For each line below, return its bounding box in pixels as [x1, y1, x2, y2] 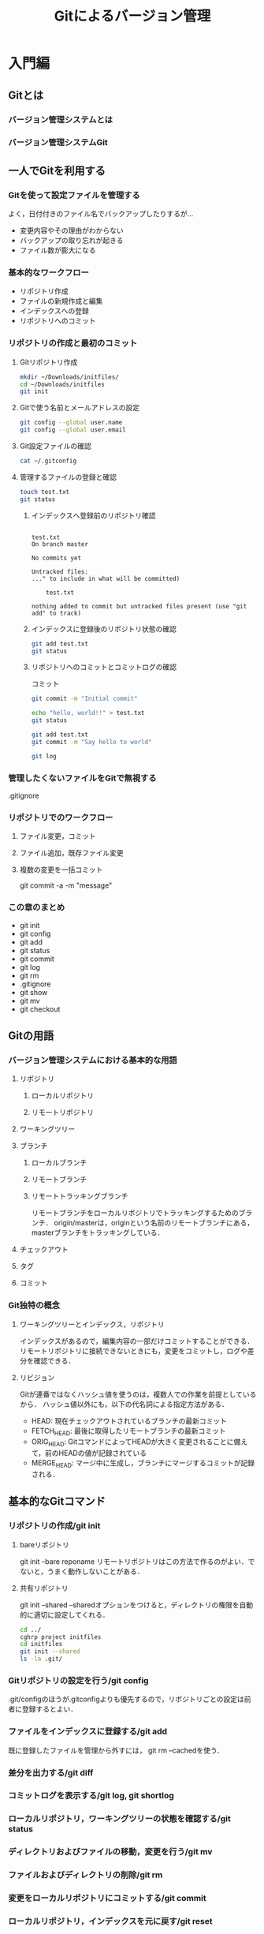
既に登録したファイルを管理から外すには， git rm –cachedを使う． [8, 1745, 225, 1755]
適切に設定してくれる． [33, 1610, 110, 1619]
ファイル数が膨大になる [19, 245, 96, 255]
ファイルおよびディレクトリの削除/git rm [8, 1869, 163, 1880]
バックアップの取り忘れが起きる [19, 236, 124, 245]
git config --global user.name [19, 419, 123, 427]
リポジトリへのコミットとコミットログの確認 [31, 662, 177, 671]
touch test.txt [19, 488, 70, 496]
